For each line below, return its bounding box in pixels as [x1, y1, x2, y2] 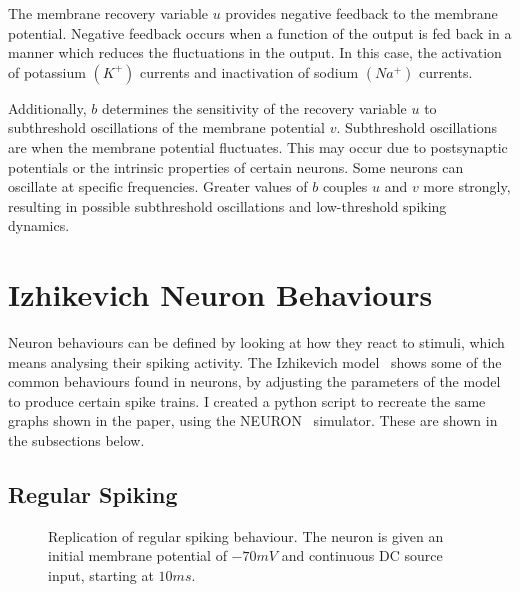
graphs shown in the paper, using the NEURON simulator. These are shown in [8, 410, 498, 431]
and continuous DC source [281, 545, 443, 566]
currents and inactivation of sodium [140, 61, 359, 82]
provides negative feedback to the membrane [225, 3, 498, 23]
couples [322, 176, 368, 197]
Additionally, [8, 97, 87, 118]
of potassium [8, 61, 86, 82]
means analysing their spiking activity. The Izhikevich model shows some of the [8, 351, 502, 372]
